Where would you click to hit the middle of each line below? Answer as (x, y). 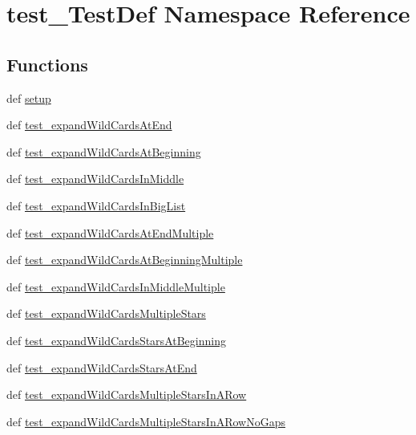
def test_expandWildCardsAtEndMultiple (110, 232)
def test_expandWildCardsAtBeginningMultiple (125, 260)
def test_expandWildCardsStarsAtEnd (102, 367)
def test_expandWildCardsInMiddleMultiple (116, 286)
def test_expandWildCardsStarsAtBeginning (116, 340)
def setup (29, 98)
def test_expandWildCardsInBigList (96, 205)
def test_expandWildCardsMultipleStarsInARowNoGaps (146, 421)
